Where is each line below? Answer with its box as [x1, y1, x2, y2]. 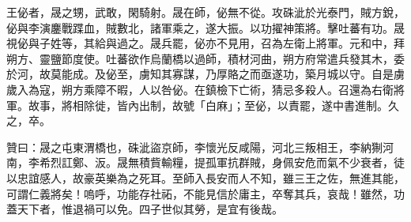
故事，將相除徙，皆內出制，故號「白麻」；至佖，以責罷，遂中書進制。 [28, 96, 388, 113]
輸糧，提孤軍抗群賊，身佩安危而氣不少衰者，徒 [160, 154, 405, 171]
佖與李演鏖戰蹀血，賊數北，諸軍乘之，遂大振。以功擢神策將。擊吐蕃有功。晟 [6, 19, 405, 36]
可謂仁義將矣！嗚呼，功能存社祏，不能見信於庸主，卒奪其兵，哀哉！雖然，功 [6, 185, 405, 201]
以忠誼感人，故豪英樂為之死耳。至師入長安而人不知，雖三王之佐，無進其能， [6, 169, 405, 186]
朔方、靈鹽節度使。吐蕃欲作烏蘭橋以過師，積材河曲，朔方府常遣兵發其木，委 [6, 50, 405, 66]
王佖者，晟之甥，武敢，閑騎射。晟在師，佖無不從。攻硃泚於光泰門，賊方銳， [6, 4, 405, 20]
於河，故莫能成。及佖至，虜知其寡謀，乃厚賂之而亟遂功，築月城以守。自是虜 [6, 66, 405, 82]
